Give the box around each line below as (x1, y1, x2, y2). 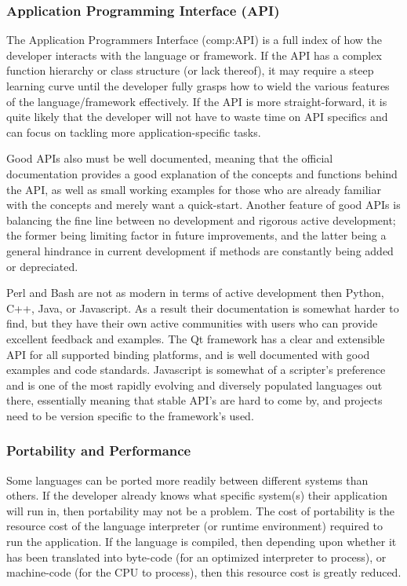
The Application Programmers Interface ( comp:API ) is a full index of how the (6, 31, 383, 48)
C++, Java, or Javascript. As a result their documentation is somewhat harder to (6, 299, 399, 316)
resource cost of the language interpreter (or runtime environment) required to (6, 518, 383, 534)
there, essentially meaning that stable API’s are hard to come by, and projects (6, 392, 383, 408)
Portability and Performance (6, 441, 191, 460)
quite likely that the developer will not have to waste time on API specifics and (6, 108, 388, 125)
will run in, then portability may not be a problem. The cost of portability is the (6, 502, 395, 518)
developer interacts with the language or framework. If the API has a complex (6, 46, 382, 63)
